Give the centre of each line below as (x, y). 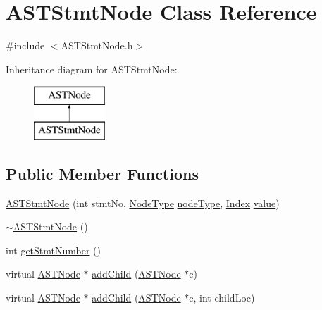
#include (25, 45)
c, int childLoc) (222, 298)
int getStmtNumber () (54, 250)
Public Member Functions (102, 173)
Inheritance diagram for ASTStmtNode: (92, 69)
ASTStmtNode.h (97, 45)
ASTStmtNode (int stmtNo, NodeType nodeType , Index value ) (143, 203)
